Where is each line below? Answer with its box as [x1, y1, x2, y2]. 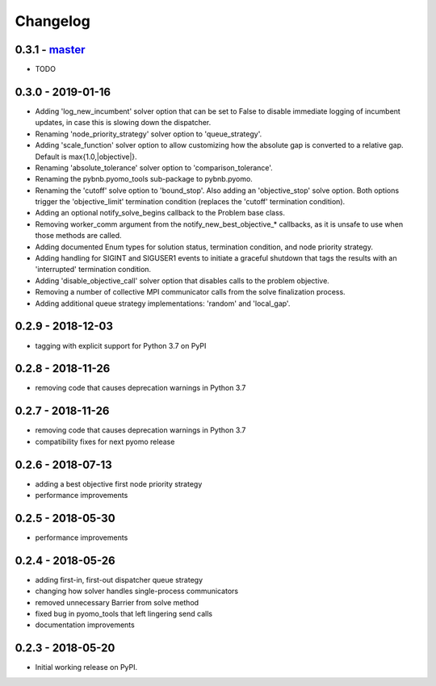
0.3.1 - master [15, 43, 86, 56]
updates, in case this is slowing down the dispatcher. [35, 118, 212, 128]
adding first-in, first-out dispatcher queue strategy [35, 575, 203, 584]
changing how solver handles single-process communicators [35, 586, 238, 596]
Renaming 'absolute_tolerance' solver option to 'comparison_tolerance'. [35, 162, 274, 173]
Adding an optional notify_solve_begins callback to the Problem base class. [35, 208, 286, 218]
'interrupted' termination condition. [35, 265, 152, 274]
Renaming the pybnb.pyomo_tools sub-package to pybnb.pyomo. [35, 174, 254, 184]
